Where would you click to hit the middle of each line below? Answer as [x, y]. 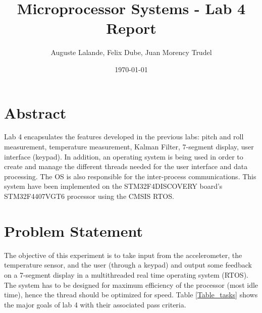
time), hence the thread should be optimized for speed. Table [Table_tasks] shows [131, 295]
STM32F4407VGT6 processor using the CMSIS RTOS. [89, 196]
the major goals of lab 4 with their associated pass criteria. [95, 304]
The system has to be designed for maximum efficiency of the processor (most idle [131, 284]
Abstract [35, 112]
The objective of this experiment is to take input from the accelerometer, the [123, 255]
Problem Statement [73, 230]
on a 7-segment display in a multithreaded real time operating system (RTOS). [126, 274]
